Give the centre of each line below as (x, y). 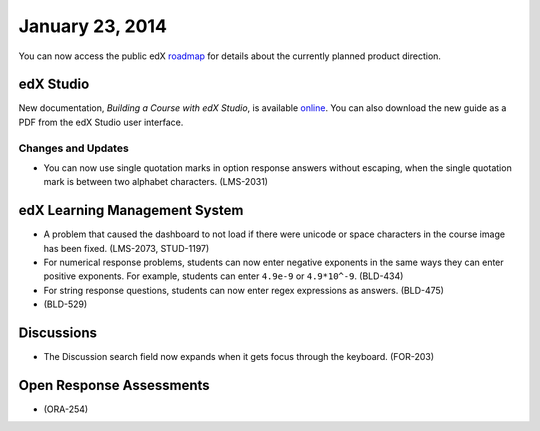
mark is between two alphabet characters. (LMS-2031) (156, 182)
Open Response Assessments (114, 385)
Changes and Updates (73, 148)
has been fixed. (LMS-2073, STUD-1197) (126, 248)
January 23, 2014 (92, 26)
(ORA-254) (66, 409)
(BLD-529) (65, 304)
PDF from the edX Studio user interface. (101, 122)
